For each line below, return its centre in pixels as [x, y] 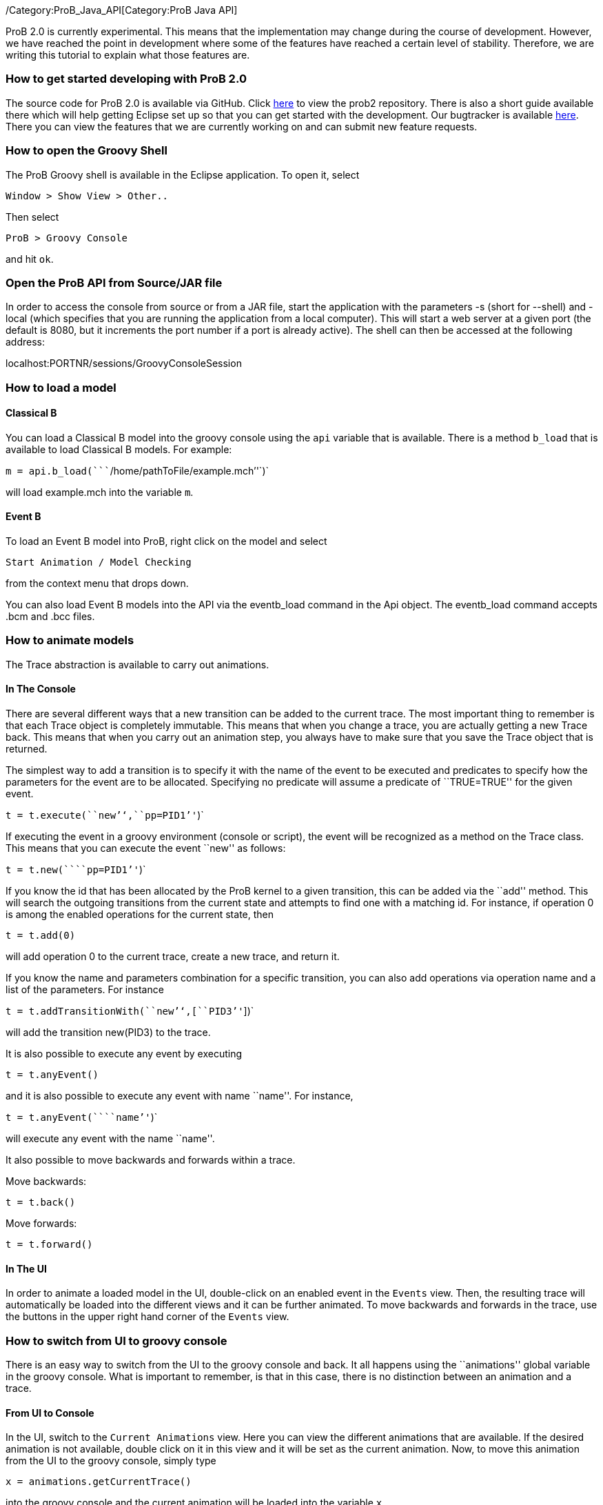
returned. [27, 749]
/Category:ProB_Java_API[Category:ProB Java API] [122, 10]
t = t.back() [41, 1203]
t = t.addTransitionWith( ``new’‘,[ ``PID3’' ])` [130, 1011]
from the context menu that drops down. [97, 584]
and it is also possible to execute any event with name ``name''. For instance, [180, 1096]
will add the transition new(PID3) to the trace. [108, 1033]
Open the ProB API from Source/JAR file [114, 282]
